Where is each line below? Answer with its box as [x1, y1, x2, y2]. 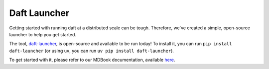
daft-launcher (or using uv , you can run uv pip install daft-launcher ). [9, 48, 174, 54]
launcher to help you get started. [9, 31, 77, 37]
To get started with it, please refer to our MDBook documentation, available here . [9, 57, 175, 63]
